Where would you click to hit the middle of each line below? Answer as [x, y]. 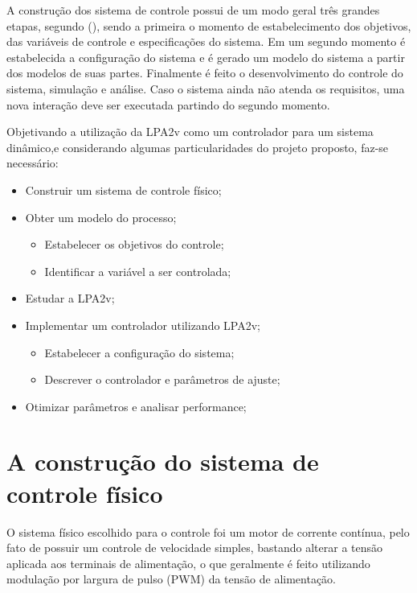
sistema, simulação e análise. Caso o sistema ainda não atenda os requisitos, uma [206, 88]
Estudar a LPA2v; [70, 298]
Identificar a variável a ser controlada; [138, 271]
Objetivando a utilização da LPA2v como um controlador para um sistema [190, 132]
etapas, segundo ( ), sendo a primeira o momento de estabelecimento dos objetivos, [209, 25]
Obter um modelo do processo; [101, 217]
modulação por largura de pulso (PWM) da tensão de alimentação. [171, 579]
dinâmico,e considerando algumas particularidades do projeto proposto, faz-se [198, 147]
